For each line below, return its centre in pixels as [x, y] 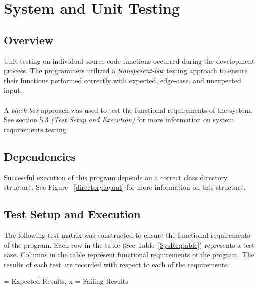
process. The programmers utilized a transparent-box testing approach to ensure [126, 71]
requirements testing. [36, 129]
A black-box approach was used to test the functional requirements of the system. [128, 110]
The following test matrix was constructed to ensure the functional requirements [127, 234]
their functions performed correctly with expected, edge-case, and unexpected [123, 80]
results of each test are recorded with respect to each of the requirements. [117, 264]
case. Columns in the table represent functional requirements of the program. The [129, 254]
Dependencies [40, 156]
